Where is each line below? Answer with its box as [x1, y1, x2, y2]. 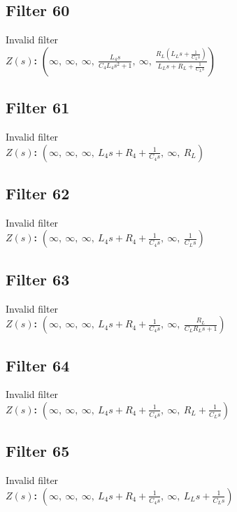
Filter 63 [6, 268, 70, 290]
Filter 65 [6, 440, 70, 462]
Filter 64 [6, 354, 70, 376]
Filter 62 [6, 182, 70, 204]
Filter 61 [6, 97, 70, 118]
